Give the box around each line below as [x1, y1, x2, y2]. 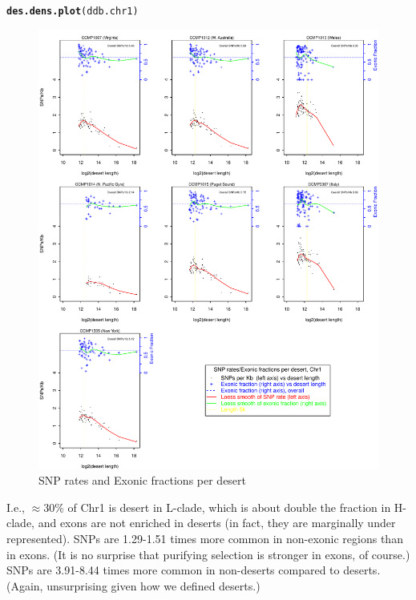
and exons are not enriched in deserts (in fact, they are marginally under [38, 514, 396, 531]
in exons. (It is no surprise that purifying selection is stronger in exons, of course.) [6, 546, 410, 562]
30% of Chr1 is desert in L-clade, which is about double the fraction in [43, 498, 391, 515]
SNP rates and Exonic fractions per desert [38, 472, 247, 489]
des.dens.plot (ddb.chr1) [6, 6, 139, 17]
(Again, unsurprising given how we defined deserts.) [6, 577, 261, 594]
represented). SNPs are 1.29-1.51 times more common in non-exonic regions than [6, 530, 403, 546]
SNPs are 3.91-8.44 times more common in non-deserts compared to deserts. [6, 562, 381, 578]
